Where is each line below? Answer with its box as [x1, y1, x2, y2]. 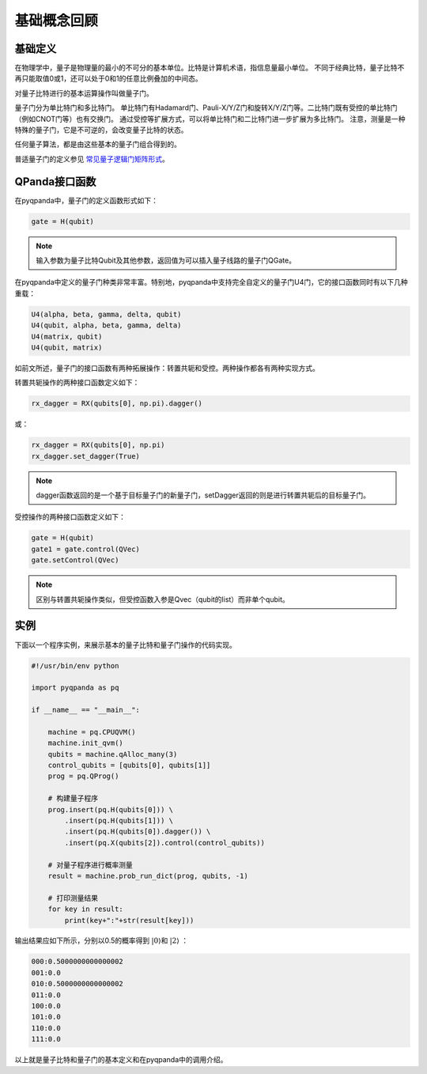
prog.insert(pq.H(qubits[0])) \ [47, 805, 174, 814]
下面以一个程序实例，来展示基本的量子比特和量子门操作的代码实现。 [14, 640, 236, 649]
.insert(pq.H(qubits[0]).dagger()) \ [64, 827, 211, 836]
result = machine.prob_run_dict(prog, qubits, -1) [47, 871, 248, 880]
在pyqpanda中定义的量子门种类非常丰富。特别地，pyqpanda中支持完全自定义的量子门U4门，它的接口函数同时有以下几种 [14, 278, 408, 287]
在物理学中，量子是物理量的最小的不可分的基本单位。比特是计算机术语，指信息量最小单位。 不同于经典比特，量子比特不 [14, 63, 405, 73]
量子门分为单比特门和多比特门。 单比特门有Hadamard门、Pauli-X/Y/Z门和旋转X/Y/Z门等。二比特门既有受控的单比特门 [14, 103, 399, 112]
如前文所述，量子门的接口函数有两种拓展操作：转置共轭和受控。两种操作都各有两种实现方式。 [14, 363, 319, 372]
